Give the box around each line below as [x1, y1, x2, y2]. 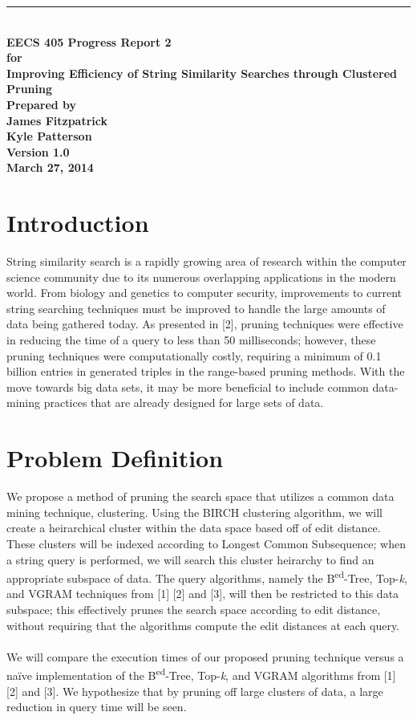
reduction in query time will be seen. [6, 698, 187, 715]
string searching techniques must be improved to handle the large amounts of [6, 299, 386, 316]
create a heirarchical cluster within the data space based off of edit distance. [6, 519, 381, 536]
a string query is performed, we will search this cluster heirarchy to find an [6, 551, 374, 567]
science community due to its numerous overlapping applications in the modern [6, 268, 396, 285]
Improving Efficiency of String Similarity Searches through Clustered [6, 64, 398, 81]
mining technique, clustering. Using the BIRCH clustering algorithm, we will [6, 503, 383, 520]
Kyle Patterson [6, 128, 92, 144]
